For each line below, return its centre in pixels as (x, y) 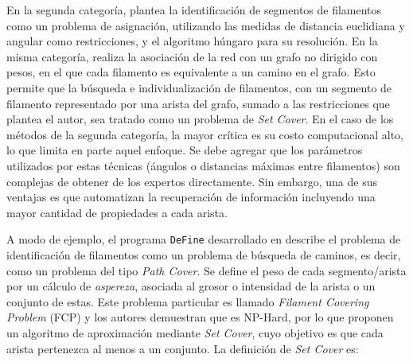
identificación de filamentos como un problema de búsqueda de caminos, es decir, (204, 254)
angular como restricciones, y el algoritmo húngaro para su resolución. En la (192, 41)
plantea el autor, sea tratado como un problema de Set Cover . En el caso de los (200, 119)
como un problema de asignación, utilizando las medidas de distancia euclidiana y (206, 25)
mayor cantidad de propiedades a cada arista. (117, 212)
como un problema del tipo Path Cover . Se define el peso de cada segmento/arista (206, 270)
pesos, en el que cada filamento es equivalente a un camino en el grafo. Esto (191, 72)
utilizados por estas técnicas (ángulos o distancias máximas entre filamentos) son (203, 165)
